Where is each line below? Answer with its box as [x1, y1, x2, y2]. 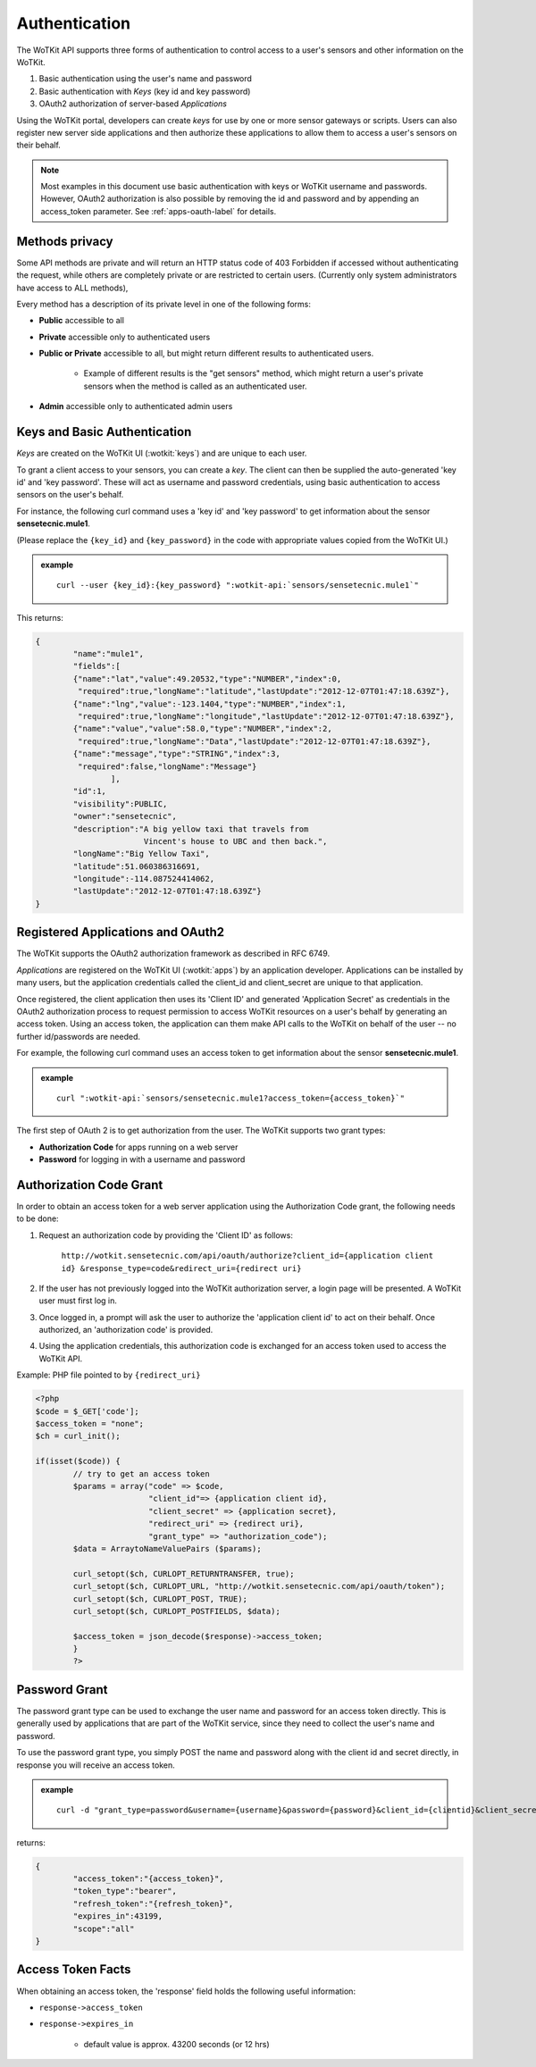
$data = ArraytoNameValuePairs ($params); [72, 1544, 263, 1553]
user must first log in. [38, 1295, 118, 1306]
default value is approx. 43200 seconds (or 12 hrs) [83, 2038, 270, 2049]
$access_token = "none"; [35, 1418, 145, 1429]
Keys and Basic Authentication [16, 424, 192, 439]
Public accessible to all [38, 315, 125, 326]
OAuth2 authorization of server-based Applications [38, 98, 228, 109]
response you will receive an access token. [16, 1760, 176, 1770]
